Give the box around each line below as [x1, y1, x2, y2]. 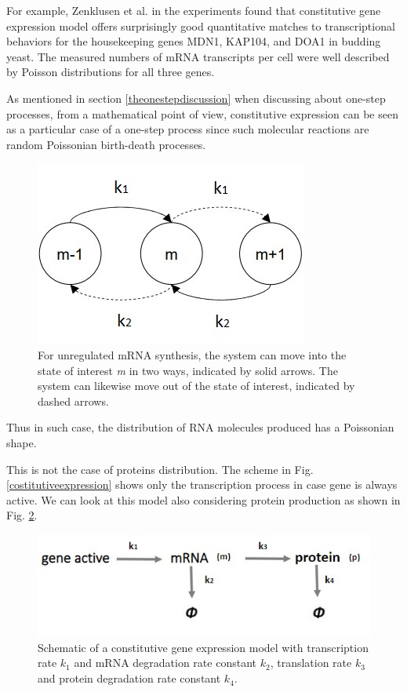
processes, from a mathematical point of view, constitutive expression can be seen [6, 105, 398, 122]
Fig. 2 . [6, 507, 38, 523]
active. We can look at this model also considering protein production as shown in [6, 491, 401, 508]
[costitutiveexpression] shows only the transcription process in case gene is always [6, 476, 398, 493]
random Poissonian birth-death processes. [6, 136, 206, 152]
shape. [6, 434, 37, 450]
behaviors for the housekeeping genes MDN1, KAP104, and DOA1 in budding [6, 33, 381, 49]
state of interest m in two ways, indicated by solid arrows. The [38, 362, 338, 378]
